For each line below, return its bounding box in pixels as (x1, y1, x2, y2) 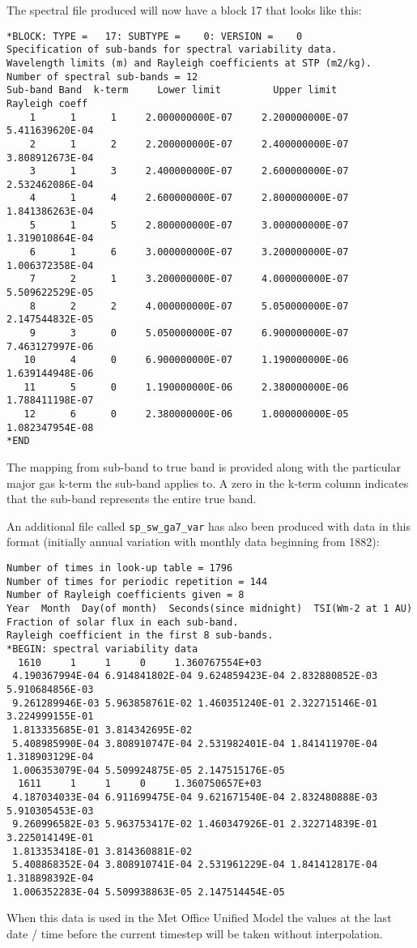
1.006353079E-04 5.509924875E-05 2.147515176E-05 (12, 764, 285, 776)
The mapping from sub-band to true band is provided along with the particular (6, 458, 401, 475)
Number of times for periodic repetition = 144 (6, 575, 268, 587)
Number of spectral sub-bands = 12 (6, 70, 198, 83)
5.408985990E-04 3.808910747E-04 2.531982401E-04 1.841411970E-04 (12, 737, 378, 749)
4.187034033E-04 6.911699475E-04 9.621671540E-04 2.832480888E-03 (12, 792, 378, 804)
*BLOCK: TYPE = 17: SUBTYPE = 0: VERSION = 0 (6, 30, 303, 42)
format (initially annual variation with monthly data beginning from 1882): (6, 533, 380, 550)
